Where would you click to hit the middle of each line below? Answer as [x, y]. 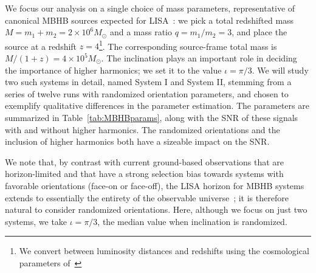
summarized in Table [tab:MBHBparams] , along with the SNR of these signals [152, 117]
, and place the [259, 32]
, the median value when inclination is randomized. [192, 221]
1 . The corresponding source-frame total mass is [188, 45]
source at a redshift [41, 46]
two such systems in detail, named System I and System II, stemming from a [148, 82]
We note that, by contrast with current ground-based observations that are [145, 161]
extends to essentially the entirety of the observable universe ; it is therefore [147, 197]
